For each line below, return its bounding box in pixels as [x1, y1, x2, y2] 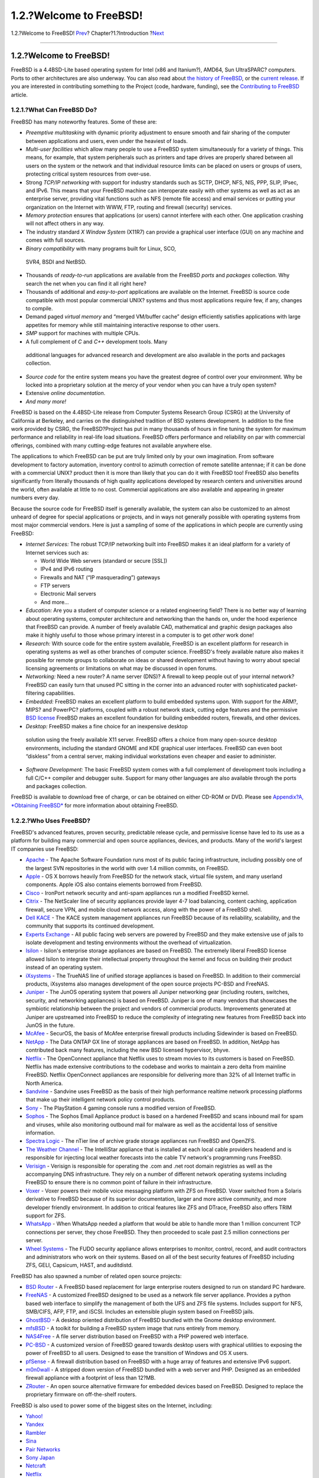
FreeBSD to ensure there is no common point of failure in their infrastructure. [25, 1179, 213, 1186]
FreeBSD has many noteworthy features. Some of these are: [11, 118, 157, 125]
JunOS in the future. [25, 1022, 75, 1029]
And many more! [25, 398, 66, 405]
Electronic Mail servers [40, 590, 97, 597]
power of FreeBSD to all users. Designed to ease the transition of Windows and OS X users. [25, 1350, 249, 1357]
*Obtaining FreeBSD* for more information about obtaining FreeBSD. [11, 802, 178, 809]
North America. [25, 1080, 63, 1087]
